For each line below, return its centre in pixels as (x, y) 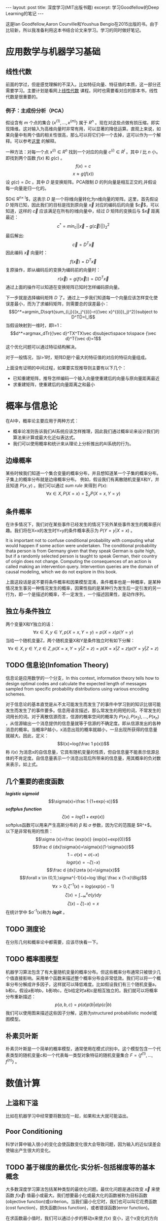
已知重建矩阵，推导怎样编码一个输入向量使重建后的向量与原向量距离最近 (86, 378)
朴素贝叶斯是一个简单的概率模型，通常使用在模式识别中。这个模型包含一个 (81, 1049)
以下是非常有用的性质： (29, 831)
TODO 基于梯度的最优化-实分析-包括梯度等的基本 (80, 1167)
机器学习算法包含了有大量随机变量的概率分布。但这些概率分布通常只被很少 (81, 972)
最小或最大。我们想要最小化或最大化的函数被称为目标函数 (89, 1195)
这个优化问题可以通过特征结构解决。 (42, 347)
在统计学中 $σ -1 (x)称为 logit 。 (36, 912)
